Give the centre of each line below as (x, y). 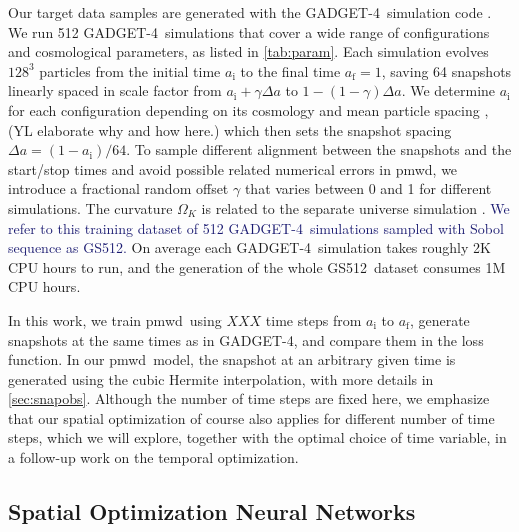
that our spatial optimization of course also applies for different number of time (251, 417)
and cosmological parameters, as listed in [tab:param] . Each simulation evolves (248, 51)
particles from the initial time (130, 70)
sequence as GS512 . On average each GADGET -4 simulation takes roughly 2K (249, 247)
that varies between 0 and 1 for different (368, 188)
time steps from (313, 319)
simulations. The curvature (90, 207)
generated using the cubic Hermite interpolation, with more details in (221, 378)
